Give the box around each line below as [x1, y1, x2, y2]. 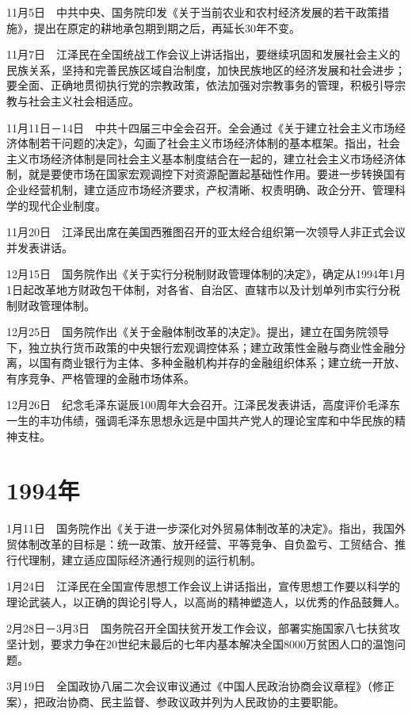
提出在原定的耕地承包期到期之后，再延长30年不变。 [33, 19, 300, 36]
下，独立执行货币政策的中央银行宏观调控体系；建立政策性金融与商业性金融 [6, 338, 395, 355]
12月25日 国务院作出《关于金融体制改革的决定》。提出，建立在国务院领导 [6, 323, 389, 340]
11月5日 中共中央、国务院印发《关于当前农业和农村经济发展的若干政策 [6, 4, 378, 20]
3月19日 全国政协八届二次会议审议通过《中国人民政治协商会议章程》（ [6, 678, 372, 694]
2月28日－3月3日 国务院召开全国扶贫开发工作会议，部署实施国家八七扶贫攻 [6, 620, 400, 637]
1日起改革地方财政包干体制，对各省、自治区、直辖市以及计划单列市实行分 [6, 281, 389, 297]
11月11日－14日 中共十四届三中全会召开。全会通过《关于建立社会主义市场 [6, 119, 395, 136]
